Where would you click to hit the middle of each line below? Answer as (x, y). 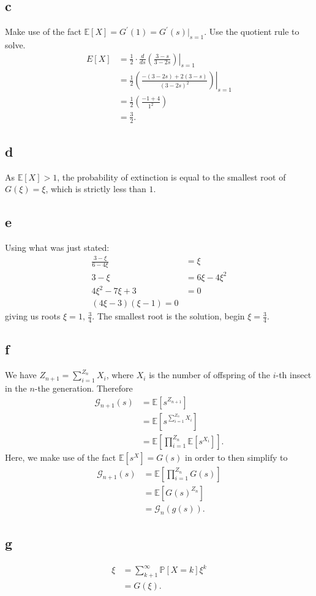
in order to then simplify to (236, 457)
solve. (15, 45)
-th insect (294, 375)
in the (16, 388)
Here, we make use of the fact (61, 457)
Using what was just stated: (57, 248)
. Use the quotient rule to (252, 32)
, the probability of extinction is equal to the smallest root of (171, 177)
